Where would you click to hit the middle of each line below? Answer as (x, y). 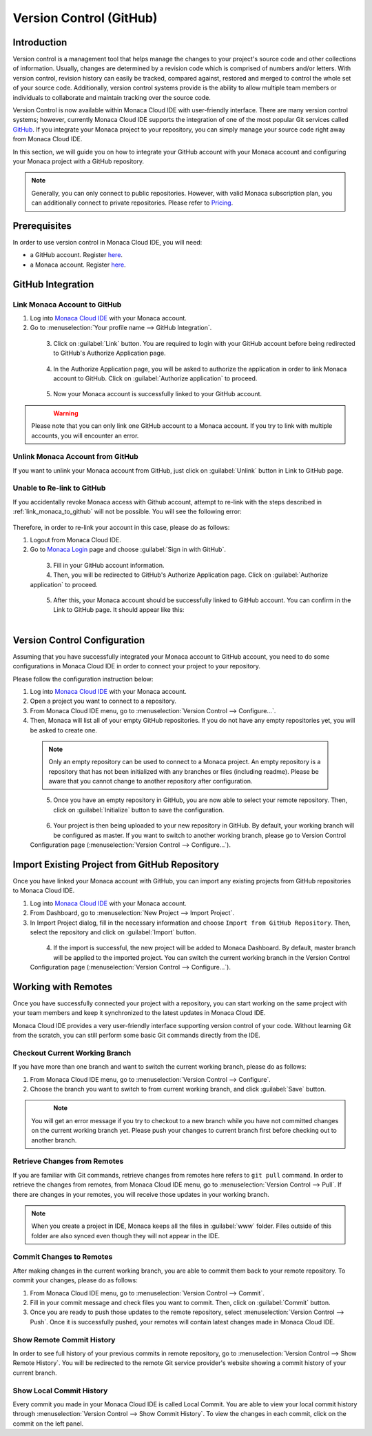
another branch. (54, 1140)
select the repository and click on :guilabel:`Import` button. (113, 932)
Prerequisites (42, 226)
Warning (66, 413)
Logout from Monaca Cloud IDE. (76, 540)
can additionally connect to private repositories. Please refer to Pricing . (132, 203)
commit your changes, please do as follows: (75, 1280)
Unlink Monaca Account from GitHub (76, 457)
